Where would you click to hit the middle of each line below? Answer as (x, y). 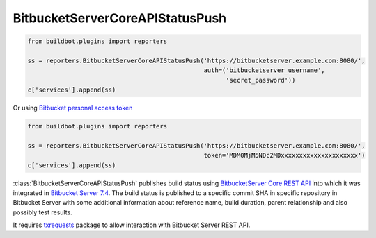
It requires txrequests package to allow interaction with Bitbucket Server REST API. (132, 225)
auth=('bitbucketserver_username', (264, 70)
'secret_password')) (260, 80)
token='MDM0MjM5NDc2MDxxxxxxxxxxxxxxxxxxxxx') (284, 155)
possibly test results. (42, 212)
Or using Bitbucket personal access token (73, 108)
